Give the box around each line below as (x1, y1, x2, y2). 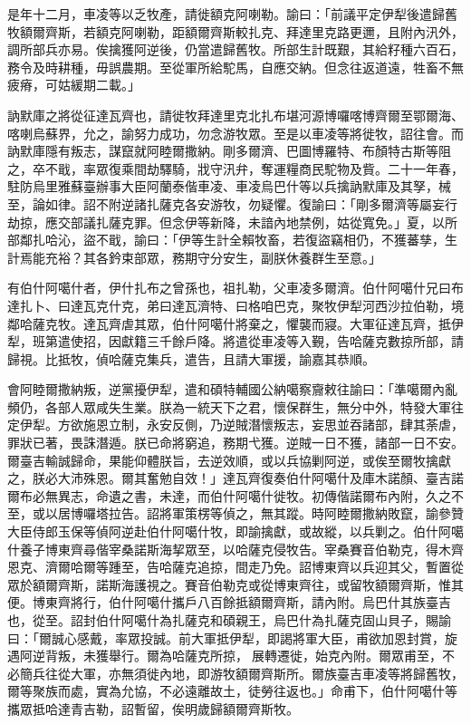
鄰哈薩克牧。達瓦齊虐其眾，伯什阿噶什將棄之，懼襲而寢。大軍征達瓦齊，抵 (7, 314, 451, 333)
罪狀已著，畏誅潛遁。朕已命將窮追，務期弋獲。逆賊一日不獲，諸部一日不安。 (7, 433, 464, 452)
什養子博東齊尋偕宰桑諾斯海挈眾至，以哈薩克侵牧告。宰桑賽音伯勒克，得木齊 (7, 539, 464, 558)
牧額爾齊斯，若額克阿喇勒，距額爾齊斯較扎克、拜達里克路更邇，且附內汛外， (7, 22, 464, 41)
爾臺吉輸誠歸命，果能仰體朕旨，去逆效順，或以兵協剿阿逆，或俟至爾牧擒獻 (7, 450, 451, 469)
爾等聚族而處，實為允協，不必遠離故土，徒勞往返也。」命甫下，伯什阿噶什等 (7, 681, 457, 700)
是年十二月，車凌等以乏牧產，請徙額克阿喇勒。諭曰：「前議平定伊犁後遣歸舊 (7, 5, 457, 23)
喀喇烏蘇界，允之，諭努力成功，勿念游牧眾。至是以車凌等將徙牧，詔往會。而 (7, 123, 464, 142)
